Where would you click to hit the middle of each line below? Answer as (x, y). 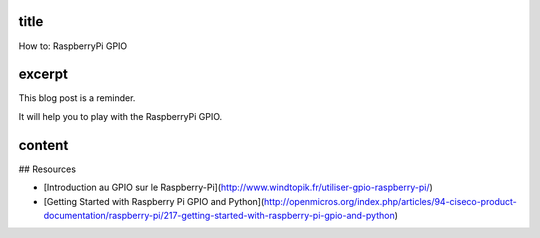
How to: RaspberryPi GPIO (73, 46)
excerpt (43, 74)
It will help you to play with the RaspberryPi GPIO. (120, 116)
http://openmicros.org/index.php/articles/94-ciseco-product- (390, 201)
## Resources (47, 169)
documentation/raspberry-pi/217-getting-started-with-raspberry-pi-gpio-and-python (219, 215)
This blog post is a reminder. (77, 98)
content (43, 145)
